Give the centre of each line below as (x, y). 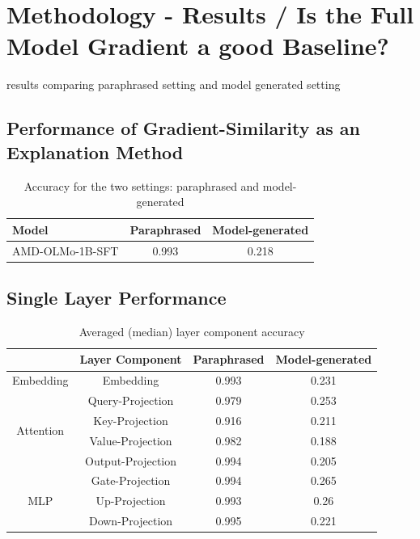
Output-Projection (131, 460)
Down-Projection (131, 521)
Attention (40, 430)
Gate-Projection (131, 480)
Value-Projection (131, 440)
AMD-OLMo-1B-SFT (66, 250)
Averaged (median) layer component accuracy (192, 331)
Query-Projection (131, 400)
